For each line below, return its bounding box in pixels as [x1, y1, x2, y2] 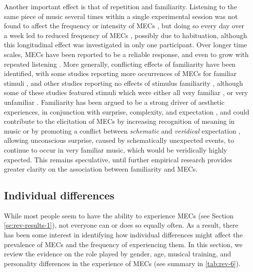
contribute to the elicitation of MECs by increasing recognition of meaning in [4, 116, 235, 126]
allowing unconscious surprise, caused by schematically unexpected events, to [4, 135, 234, 145]
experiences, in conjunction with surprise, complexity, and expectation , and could [4, 106, 250, 117]
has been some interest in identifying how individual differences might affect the [4, 230, 243, 240]
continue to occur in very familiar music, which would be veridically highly [4, 144, 227, 155]
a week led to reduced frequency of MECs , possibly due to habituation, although [4, 30, 247, 40]
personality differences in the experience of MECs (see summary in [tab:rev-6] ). [4, 258, 241, 268]
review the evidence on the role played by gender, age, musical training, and [4, 249, 232, 259]
